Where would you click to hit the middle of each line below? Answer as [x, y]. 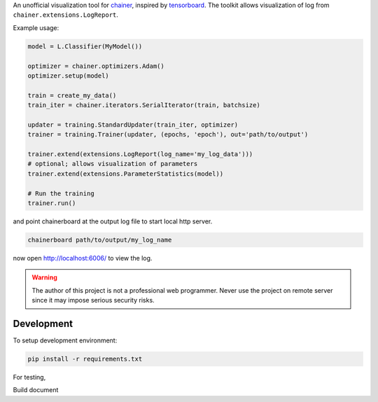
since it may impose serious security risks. [93, 300]
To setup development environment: [65, 340]
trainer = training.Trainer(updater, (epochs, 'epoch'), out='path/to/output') [168, 134]
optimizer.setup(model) [69, 76]
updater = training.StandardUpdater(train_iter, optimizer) [133, 125]
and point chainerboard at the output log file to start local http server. [113, 221]
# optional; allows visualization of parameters [113, 164]
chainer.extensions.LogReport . [66, 15]
